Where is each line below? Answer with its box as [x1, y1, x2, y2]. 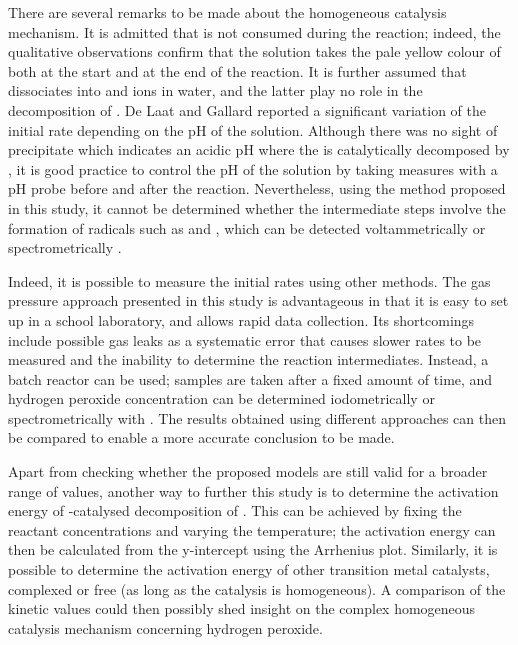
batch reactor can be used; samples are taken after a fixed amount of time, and [8, 368, 493, 389]
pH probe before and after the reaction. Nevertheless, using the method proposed [8, 178, 506, 199]
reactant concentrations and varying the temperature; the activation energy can [8, 519, 496, 540]
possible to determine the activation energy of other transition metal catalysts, [8, 559, 490, 580]
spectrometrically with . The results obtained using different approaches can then [8, 407, 506, 428]
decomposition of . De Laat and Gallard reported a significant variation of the [8, 99, 487, 120]
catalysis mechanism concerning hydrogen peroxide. [8, 617, 323, 638]
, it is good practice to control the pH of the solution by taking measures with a [8, 158, 498, 179]
